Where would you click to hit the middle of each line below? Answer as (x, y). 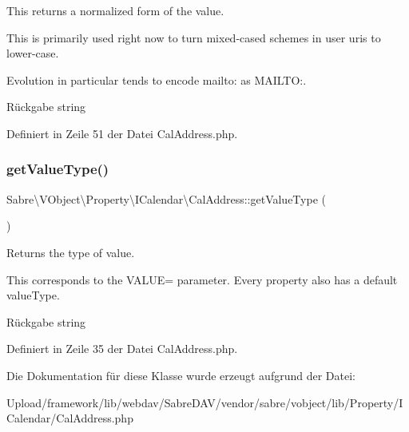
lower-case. (33, 53)
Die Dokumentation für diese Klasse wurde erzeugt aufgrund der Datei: (181, 375)
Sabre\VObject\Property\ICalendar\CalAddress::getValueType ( (166, 198)
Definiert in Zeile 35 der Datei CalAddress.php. (122, 349)
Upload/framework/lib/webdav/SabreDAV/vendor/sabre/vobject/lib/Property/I (205, 402)
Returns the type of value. (71, 252)
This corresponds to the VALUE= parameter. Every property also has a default (202, 279)
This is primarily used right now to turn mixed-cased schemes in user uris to (194, 37)
